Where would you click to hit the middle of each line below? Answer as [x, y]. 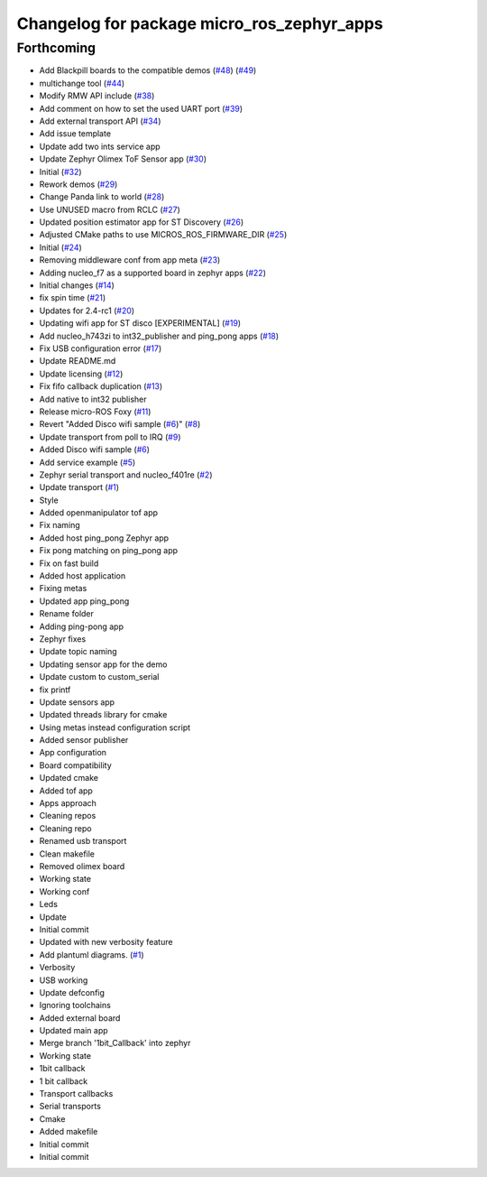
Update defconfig [72, 992]
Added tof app [66, 791]
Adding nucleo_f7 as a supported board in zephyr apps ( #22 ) [152, 273]
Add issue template [75, 134]
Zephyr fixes [63, 639]
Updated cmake [69, 778]
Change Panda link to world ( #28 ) [102, 197]
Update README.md [78, 361]
